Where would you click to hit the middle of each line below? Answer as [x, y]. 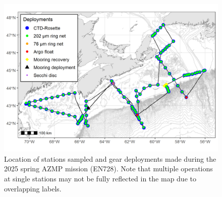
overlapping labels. [33, 188]
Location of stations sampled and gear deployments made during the [110, 158]
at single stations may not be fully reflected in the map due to [100, 178]
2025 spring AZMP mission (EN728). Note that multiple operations [108, 169]
